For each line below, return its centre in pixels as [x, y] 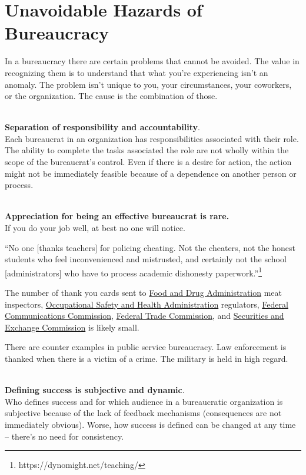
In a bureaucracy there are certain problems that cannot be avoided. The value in [152, 61]
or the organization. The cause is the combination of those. [111, 96]
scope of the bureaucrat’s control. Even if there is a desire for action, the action [148, 162]
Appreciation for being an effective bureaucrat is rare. [117, 216]
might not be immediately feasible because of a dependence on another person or [151, 173]
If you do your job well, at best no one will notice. [95, 228]
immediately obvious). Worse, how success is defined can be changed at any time [150, 424]
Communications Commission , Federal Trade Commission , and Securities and [144, 316]
